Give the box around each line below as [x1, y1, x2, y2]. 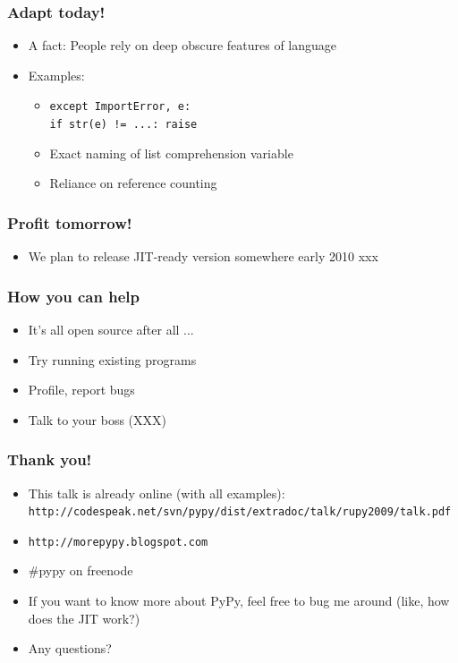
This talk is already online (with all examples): [28, 483, 285, 502]
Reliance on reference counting [49, 174, 217, 192]
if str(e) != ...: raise [49, 118, 198, 132]
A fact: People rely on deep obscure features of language [28, 36, 337, 55]
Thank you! [7, 448, 92, 471]
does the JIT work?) [28, 608, 140, 627]
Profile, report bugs [28, 380, 135, 399]
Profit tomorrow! [7, 211, 132, 234]
